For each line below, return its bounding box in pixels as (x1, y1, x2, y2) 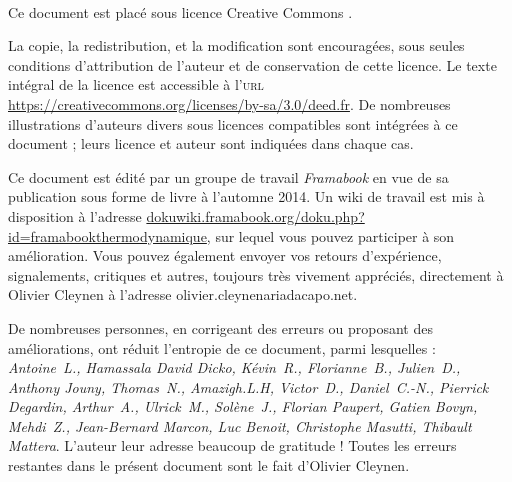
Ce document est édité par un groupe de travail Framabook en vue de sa (8, 166, 449, 187)
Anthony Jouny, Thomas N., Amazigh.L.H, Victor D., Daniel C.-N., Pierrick (8, 376, 489, 397)
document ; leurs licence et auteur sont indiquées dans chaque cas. (8, 133, 414, 154)
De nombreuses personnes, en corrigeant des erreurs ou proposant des (8, 317, 433, 338)
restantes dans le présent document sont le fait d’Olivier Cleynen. (8, 455, 410, 476)
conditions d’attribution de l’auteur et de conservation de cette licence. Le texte (8, 54, 497, 75)
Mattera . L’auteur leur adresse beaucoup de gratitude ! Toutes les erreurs (8, 435, 457, 456)
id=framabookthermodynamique (8, 225, 207, 246)
